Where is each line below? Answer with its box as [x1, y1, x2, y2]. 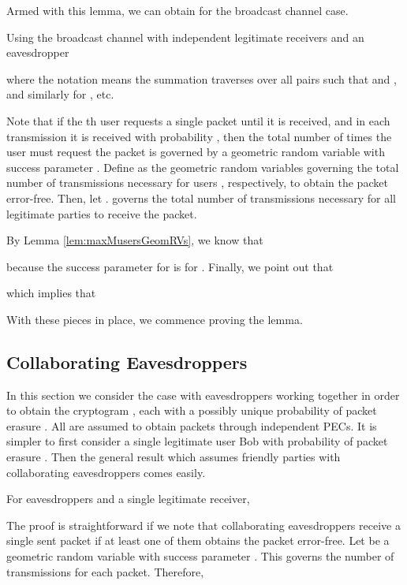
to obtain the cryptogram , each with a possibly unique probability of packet [6, 402, 377, 419]
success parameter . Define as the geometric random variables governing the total [6, 158, 399, 175]
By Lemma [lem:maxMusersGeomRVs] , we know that [6, 232, 263, 248]
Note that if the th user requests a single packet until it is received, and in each [6, 112, 390, 129]
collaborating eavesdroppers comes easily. [6, 464, 206, 480]
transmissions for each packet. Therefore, [6, 563, 204, 579]
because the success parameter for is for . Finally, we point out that [6, 258, 334, 274]
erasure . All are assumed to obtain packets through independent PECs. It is [6, 417, 377, 434]
